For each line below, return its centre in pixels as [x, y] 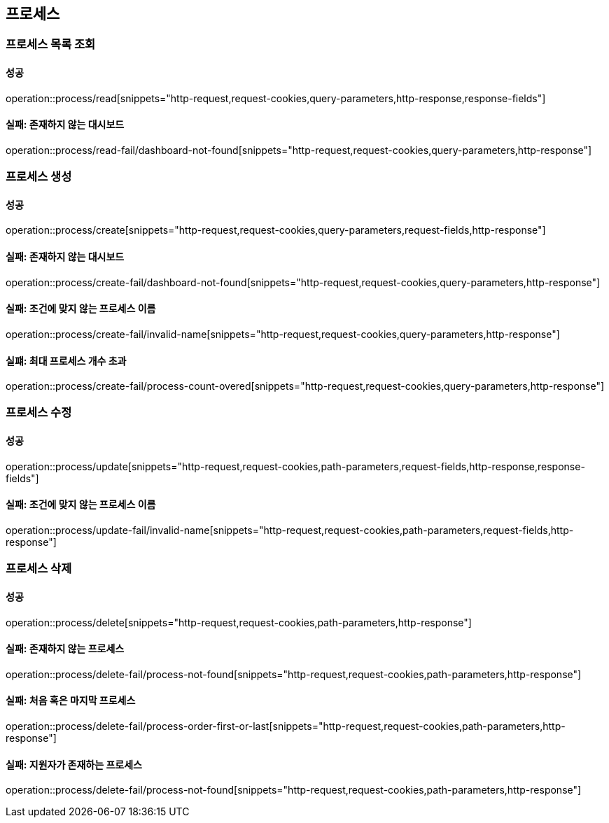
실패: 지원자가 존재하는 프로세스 [74, 764]
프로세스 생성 [39, 177]
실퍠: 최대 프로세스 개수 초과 [66, 360]
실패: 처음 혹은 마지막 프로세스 [71, 701]
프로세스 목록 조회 [51, 44]
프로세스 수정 [39, 413]
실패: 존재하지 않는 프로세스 [65, 649]
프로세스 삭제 [39, 569]
